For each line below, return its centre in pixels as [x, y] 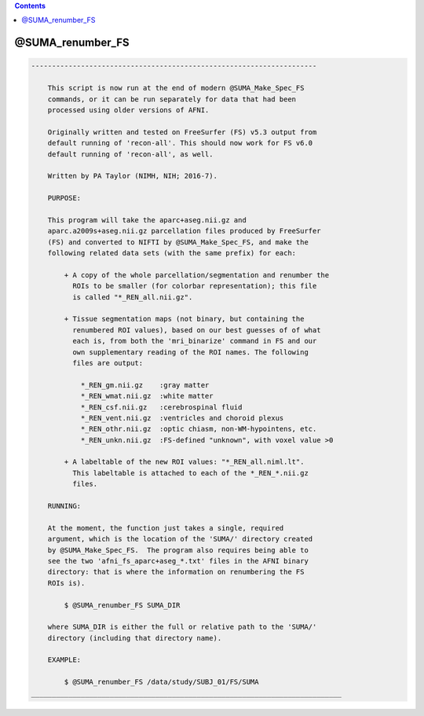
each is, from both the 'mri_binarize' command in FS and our [194, 341]
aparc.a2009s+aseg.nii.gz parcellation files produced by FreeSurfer [184, 231]
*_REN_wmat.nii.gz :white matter [147, 396]
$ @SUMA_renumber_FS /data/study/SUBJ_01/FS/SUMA [161, 682]
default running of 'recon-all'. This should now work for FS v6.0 [180, 143]
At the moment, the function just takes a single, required [166, 528]
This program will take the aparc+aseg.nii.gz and [147, 220]
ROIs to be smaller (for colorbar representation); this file [194, 286]
